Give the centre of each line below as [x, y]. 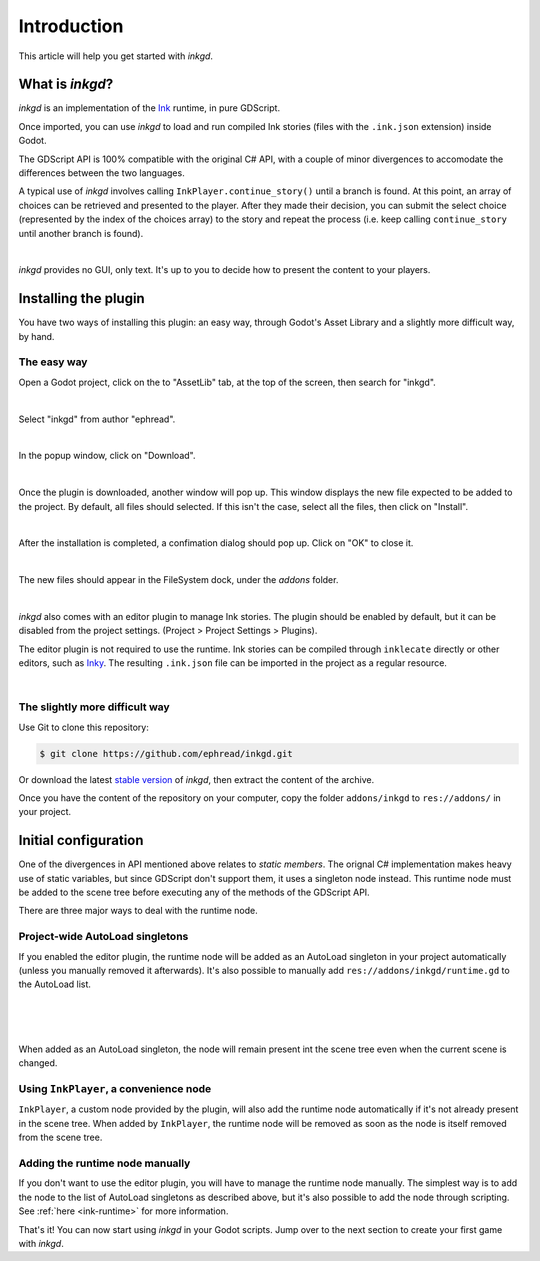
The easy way [53, 362]
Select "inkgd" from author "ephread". [97, 419]
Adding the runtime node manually [104, 1163]
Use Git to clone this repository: [83, 727]
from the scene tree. [60, 1137]
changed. [38, 1063]
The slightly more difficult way [94, 707]
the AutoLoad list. [55, 984]
